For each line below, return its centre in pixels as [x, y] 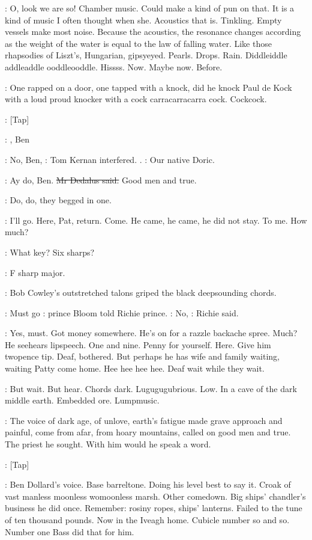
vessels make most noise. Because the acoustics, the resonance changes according [153, 32]
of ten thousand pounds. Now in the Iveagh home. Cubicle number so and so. [147, 520]
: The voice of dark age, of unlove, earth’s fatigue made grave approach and [144, 420]
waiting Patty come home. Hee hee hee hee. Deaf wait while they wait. [135, 368]
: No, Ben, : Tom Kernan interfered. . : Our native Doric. [110, 159]
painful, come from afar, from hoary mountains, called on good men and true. [148, 432]
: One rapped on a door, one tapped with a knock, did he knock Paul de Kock [148, 87]
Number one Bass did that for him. [70, 531]
